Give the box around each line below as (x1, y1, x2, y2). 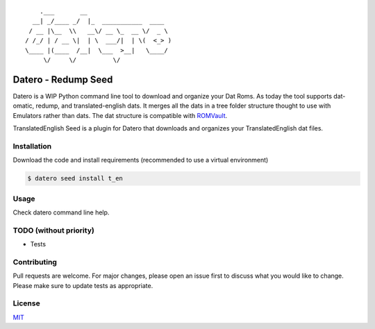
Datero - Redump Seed (12, 74, 113, 85)
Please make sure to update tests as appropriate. (12, 281, 153, 289)
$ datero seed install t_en (27, 174, 123, 183)
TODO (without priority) (12, 226, 95, 235)
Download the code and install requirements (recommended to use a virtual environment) (12, 156, 269, 164)
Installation (12, 141, 52, 151)
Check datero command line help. (12, 208, 110, 217)
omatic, (12, 101, 35, 110)
